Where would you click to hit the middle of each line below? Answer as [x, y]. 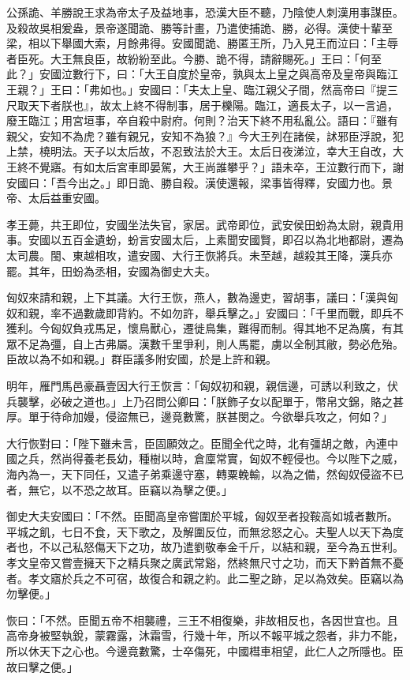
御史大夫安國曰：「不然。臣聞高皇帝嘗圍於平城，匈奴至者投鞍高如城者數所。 [202, 516]
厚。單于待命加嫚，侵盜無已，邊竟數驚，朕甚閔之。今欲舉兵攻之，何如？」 [199, 417]
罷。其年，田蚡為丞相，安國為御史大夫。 [111, 270]
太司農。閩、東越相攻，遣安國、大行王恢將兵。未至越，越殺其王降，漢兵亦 [199, 255]
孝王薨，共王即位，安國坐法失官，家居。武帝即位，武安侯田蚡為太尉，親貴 [199, 224]
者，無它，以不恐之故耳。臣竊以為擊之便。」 [119, 489]
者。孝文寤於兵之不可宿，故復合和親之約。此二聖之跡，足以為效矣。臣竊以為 [205, 578]
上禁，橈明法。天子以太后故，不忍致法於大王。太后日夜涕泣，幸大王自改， [199, 151]
